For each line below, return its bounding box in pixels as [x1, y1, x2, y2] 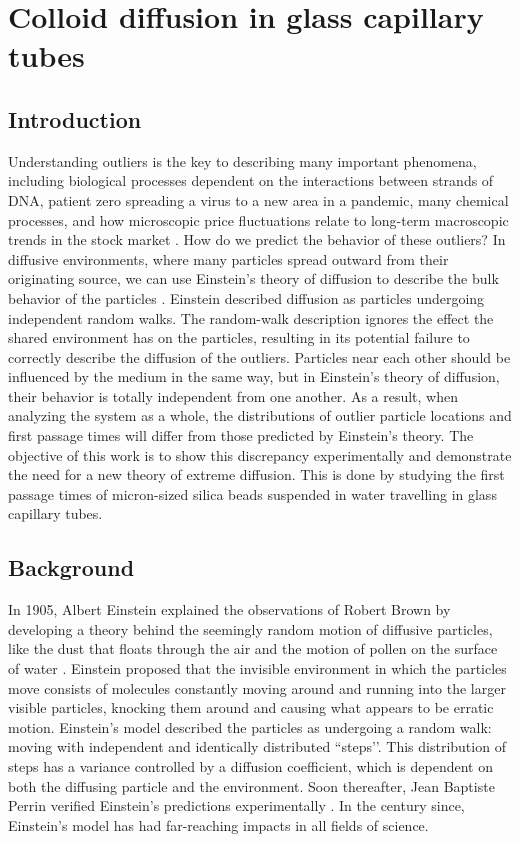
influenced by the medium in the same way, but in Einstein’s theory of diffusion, [8, 366, 500, 387]
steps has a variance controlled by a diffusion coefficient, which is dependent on [8, 756, 493, 776]
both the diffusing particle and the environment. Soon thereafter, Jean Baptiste [8, 775, 495, 796]
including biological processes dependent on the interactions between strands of [8, 170, 494, 191]
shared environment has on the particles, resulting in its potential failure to [8, 327, 470, 348]
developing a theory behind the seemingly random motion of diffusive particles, [8, 618, 493, 639]
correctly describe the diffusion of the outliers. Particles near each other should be [8, 346, 511, 367]
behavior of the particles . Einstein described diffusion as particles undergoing [8, 287, 485, 308]
